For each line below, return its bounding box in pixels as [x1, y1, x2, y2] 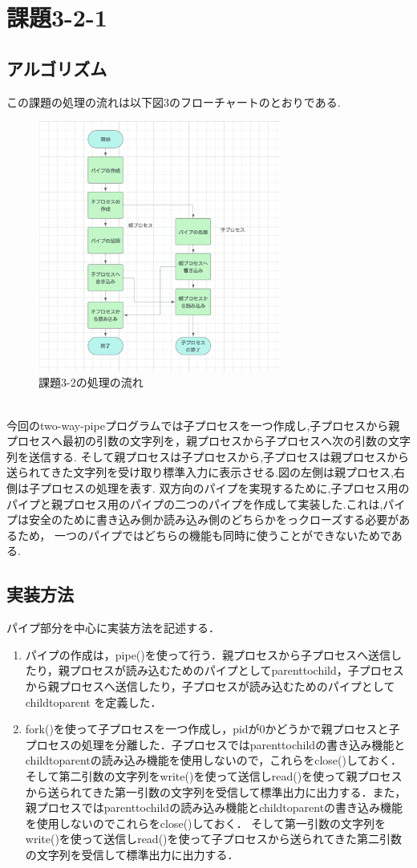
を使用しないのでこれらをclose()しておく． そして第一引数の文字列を [25, 814, 386, 831]
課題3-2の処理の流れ [38, 374, 144, 391]
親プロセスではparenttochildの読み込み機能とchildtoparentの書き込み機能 [25, 799, 403, 816]
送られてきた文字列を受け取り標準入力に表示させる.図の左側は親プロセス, [6, 464, 394, 481]
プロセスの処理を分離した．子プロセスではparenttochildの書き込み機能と [25, 736, 406, 752]
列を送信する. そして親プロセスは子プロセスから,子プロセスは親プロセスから [6, 448, 410, 464]
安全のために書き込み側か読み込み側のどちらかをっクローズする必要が [28, 511, 399, 528]
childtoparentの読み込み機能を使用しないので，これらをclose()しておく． [25, 752, 403, 769]
